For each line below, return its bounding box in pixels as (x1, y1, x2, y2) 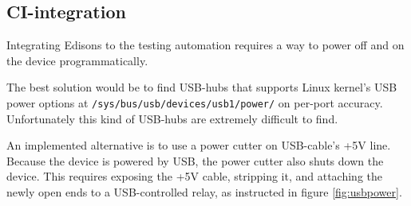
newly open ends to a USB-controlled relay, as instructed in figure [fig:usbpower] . (6, 184, 402, 200)
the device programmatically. (6, 52, 148, 68)
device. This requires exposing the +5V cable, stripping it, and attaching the (6, 168, 383, 185)
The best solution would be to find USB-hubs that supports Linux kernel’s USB (6, 79, 397, 95)
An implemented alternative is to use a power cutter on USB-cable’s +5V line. (6, 137, 391, 154)
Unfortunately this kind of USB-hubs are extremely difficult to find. (6, 110, 338, 126)
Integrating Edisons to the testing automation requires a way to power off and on (6, 37, 405, 53)
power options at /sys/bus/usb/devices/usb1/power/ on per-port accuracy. (6, 94, 383, 111)
